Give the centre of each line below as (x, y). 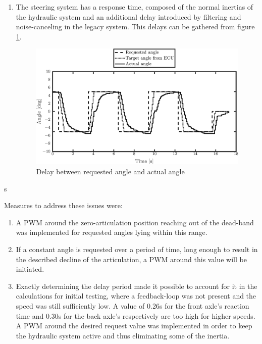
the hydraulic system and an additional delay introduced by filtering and (128, 16)
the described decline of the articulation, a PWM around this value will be (131, 259)
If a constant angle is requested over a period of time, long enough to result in (137, 249)
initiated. (30, 269)
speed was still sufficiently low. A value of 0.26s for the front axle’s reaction (133, 305)
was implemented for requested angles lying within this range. (112, 232)
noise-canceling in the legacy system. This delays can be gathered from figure (135, 27)
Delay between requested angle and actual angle (110, 171)
